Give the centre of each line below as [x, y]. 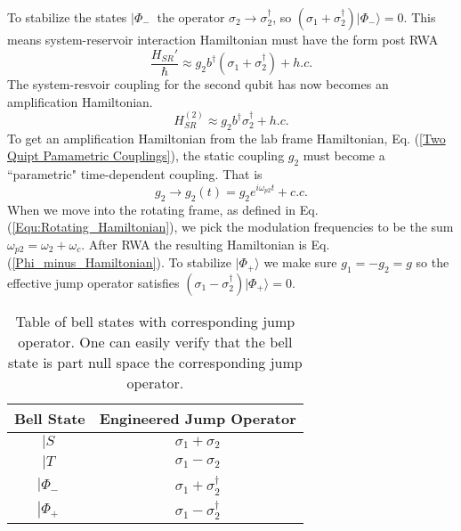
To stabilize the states [67, 17]
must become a [344, 155]
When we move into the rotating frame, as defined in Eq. [163, 209]
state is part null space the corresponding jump [155, 362]
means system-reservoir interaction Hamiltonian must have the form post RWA [223, 39]
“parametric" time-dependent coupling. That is [135, 174]
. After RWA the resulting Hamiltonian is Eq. [206, 244]
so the [433, 262]
